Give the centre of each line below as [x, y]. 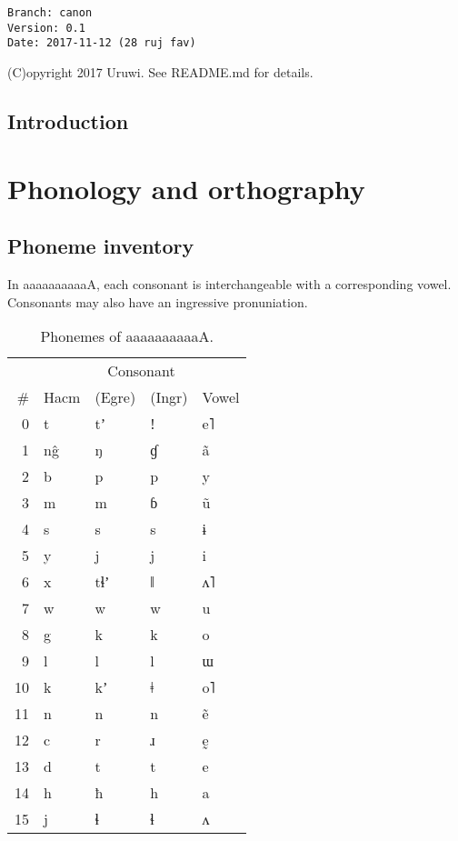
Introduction [68, 120]
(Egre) [115, 397]
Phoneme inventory [101, 246]
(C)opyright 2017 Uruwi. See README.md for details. [160, 71]
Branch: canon [50, 13]
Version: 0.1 [46, 28]
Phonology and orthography [186, 188]
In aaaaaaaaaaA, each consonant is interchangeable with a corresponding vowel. [229, 283]
